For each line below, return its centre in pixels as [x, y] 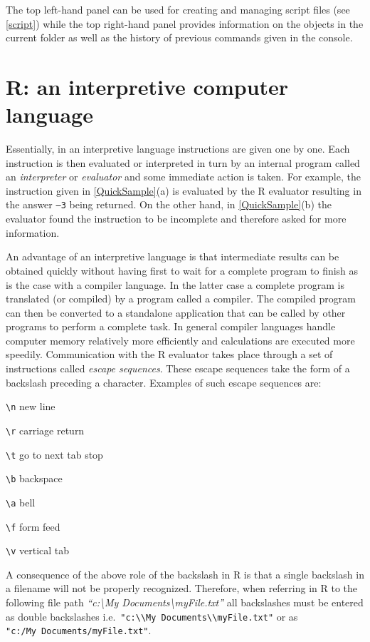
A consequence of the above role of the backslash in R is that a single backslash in [185, 574]
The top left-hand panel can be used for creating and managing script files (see [178, 9]
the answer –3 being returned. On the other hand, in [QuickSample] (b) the [169, 204]
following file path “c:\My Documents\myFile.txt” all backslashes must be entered [185, 602]
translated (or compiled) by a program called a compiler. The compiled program [181, 299]
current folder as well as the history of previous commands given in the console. [179, 37]
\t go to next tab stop [54, 454]
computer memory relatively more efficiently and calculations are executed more [180, 340]
